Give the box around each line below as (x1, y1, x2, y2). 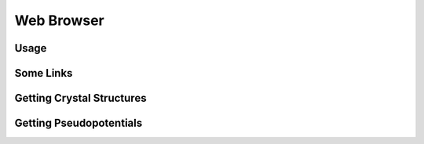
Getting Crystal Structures (14, 92, 147, 105)
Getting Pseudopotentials (14, 117, 143, 130)
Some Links (14, 67, 73, 80)
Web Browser (14, 12, 105, 29)
